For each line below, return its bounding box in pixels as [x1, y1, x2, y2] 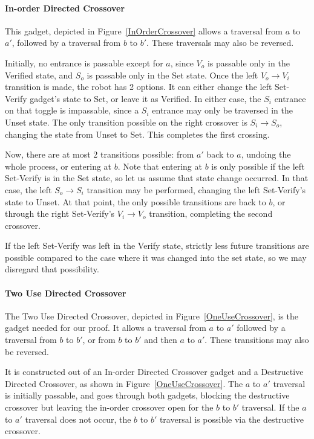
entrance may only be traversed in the [152, 104, 293, 117]
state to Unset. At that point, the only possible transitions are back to [5, 195, 266, 208]
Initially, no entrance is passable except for [5, 56, 163, 69]
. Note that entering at [117, 159, 202, 172]
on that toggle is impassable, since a [5, 104, 139, 117]
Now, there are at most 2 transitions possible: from [5, 148, 194, 161]
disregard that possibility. [5, 263, 99, 275]
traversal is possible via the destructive [159, 412, 304, 425]
